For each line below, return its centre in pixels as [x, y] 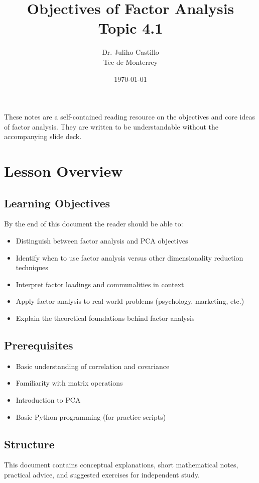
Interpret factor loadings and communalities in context [100, 284]
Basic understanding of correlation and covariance [93, 366]
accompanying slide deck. [43, 136]
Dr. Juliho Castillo [131, 52]
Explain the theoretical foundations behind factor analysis [105, 318]
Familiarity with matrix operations [69, 383]
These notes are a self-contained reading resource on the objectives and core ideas [129, 117]
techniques [32, 267]
